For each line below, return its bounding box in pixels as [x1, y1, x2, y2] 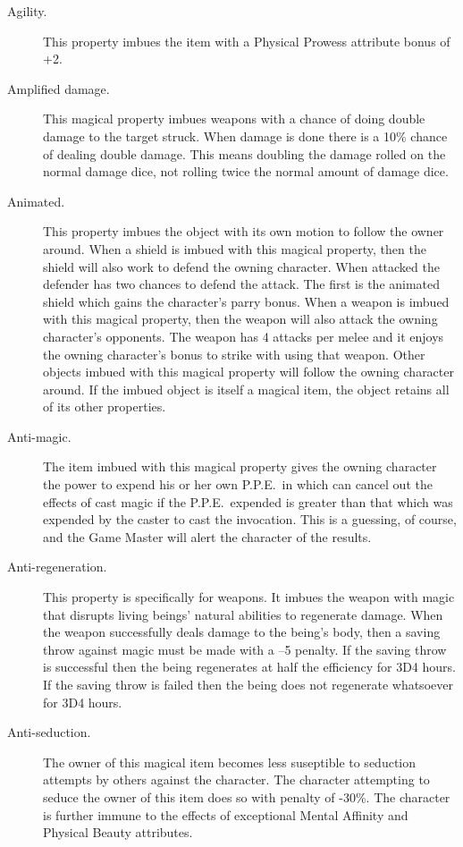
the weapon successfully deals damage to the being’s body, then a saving [43, 623, 441, 641]
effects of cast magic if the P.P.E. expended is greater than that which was [43, 492, 453, 511]
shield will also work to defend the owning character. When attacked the [43, 257, 440, 275]
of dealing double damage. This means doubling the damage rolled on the [43, 144, 446, 163]
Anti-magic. [7, 427, 72, 445]
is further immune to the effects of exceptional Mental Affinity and [43, 805, 408, 824]
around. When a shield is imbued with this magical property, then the [43, 239, 426, 258]
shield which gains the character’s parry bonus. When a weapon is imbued [43, 292, 450, 310]
